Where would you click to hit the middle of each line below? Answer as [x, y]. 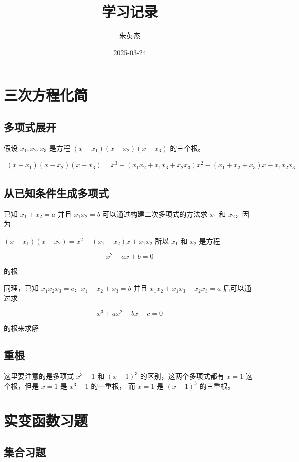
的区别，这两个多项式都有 [182, 376]
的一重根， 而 [113, 386]
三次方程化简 [46, 95]
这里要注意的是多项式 [39, 376]
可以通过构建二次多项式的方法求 [155, 214]
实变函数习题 [46, 420]
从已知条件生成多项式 [56, 193]
